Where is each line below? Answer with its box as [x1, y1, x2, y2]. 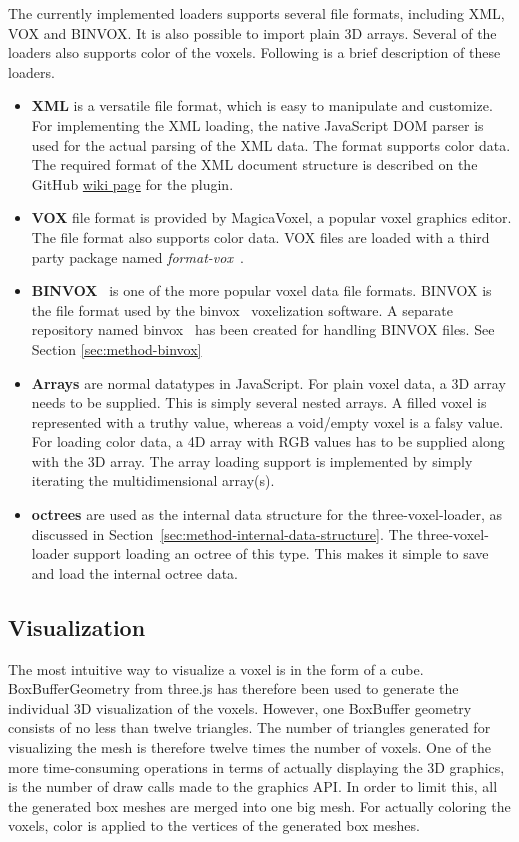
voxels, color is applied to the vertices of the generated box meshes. [8, 815, 420, 836]
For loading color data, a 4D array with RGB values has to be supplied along [31, 431, 505, 452]
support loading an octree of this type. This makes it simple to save [73, 543, 489, 564]
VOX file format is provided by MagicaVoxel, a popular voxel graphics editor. [31, 207, 512, 228]
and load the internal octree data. [31, 562, 239, 583]
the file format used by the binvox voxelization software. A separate [31, 299, 453, 320]
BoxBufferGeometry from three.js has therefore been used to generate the [8, 678, 459, 699]
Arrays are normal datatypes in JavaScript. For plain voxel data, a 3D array [31, 372, 506, 393]
